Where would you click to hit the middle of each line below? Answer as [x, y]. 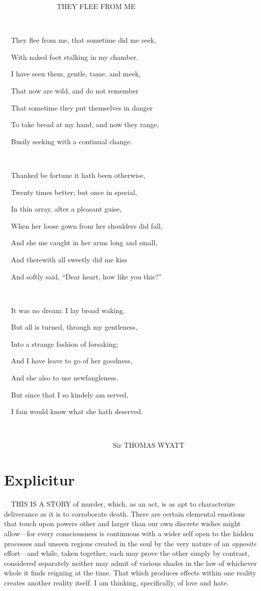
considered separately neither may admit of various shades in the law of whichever [130, 563]
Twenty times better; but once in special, [74, 192]
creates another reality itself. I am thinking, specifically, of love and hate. [116, 582]
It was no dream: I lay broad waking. [68, 310]
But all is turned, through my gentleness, [74, 327]
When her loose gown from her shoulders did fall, [87, 225]
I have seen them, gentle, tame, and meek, [76, 74]
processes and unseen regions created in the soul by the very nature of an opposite [130, 543]
